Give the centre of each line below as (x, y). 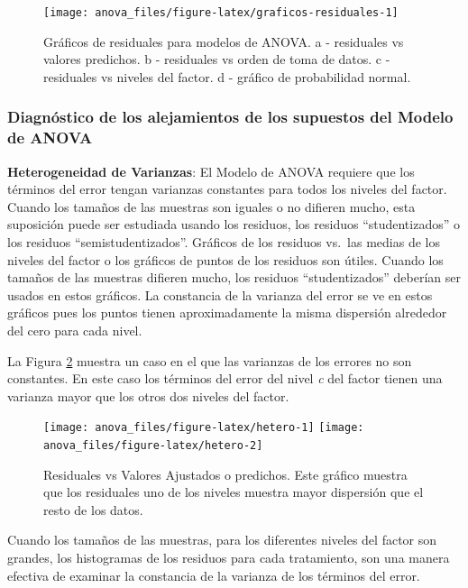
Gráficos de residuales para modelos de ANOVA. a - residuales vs (224, 41)
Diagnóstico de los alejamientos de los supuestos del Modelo (230, 117)
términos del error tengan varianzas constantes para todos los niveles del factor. (227, 189)
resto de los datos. (93, 509)
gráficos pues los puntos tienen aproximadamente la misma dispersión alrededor (227, 312)
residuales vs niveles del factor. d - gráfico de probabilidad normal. (227, 76)
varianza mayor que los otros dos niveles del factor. (148, 395)
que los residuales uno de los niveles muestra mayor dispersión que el (234, 492)
